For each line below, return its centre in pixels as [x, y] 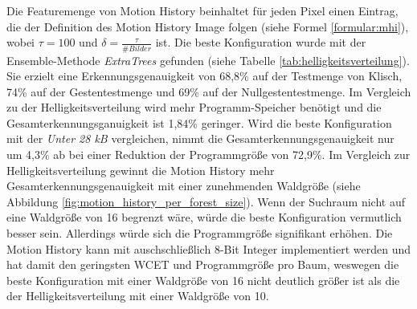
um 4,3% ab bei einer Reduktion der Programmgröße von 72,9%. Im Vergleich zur [208, 154]
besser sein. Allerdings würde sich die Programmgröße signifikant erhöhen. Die [200, 233]
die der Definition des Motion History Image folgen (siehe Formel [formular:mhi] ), [208, 26]
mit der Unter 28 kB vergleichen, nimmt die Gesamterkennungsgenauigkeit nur [200, 138]
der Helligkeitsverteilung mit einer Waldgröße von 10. [138, 296]
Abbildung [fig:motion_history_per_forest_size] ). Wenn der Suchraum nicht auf [206, 201]
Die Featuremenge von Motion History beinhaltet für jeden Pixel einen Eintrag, [202, 10]
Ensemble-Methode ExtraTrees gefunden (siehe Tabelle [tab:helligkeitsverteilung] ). [208, 60]
